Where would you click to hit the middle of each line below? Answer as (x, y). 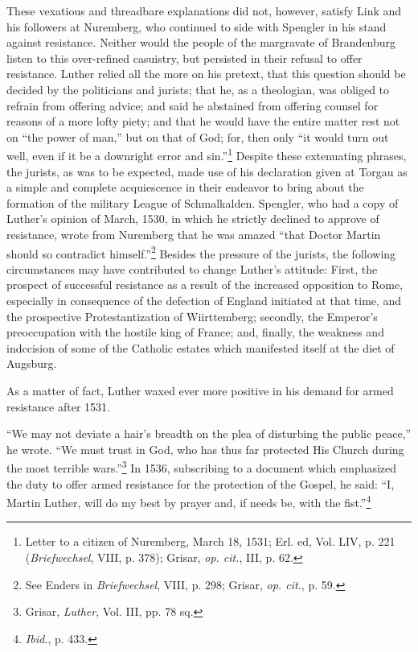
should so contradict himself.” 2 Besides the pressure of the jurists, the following (201, 252)
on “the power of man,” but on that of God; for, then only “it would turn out (198, 136)
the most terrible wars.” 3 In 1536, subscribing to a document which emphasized (202, 466)
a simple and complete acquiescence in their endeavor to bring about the (185, 187)
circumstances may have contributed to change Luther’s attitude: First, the (192, 268)
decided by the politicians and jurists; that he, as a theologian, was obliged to (198, 89)
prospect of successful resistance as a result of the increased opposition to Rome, (205, 285)
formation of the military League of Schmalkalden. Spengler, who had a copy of (203, 202)
